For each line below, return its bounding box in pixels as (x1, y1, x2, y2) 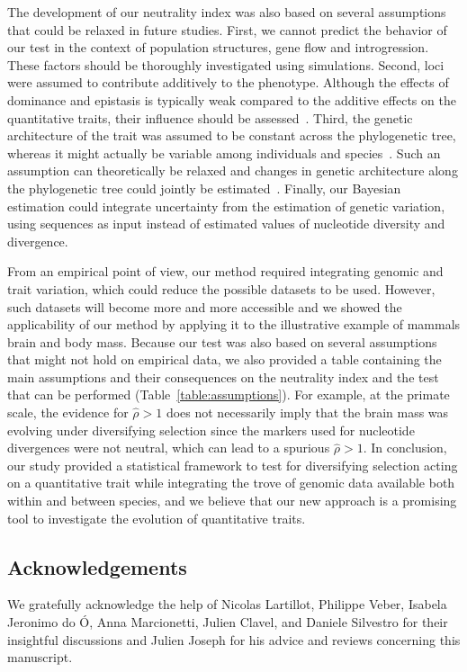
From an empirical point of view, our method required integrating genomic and (7, 262, 444, 281)
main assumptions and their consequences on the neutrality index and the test (7, 367, 439, 386)
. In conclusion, (363, 438, 447, 457)
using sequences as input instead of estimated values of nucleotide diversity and (7, 214, 445, 233)
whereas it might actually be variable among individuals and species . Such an (7, 143, 441, 162)
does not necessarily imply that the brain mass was (166, 403, 449, 422)
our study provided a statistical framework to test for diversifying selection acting (7, 455, 458, 474)
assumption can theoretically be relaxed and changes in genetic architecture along (7, 161, 458, 180)
